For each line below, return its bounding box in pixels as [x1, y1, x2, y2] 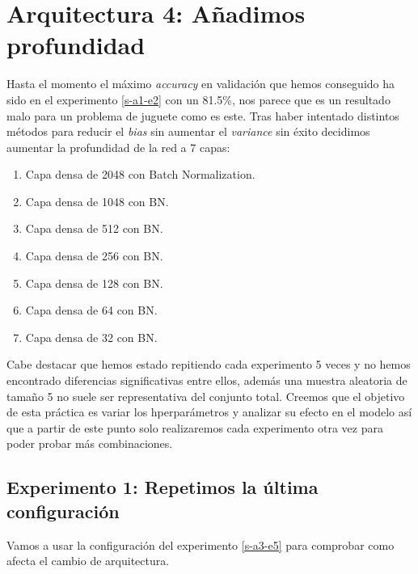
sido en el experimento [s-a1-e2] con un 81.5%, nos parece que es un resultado [6, 91, 391, 108]
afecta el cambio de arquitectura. [6, 552, 170, 569]
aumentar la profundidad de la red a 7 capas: [6, 138, 230, 155]
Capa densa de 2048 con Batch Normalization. [25, 166, 255, 183]
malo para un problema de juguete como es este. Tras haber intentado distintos [6, 107, 399, 124]
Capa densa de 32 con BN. [25, 328, 158, 345]
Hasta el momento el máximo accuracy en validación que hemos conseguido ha [6, 75, 395, 92]
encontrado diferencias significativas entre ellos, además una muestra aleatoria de [6, 372, 407, 389]
